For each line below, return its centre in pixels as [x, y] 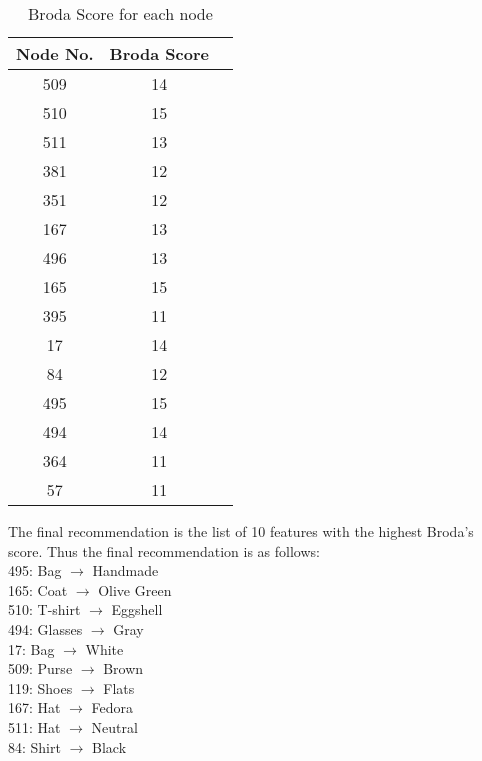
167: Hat [34, 707]
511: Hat [34, 726]
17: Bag [31, 648]
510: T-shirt [44, 609]
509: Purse [40, 668]
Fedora [112, 707]
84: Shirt [34, 746]
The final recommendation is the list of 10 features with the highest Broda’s [241, 531]
